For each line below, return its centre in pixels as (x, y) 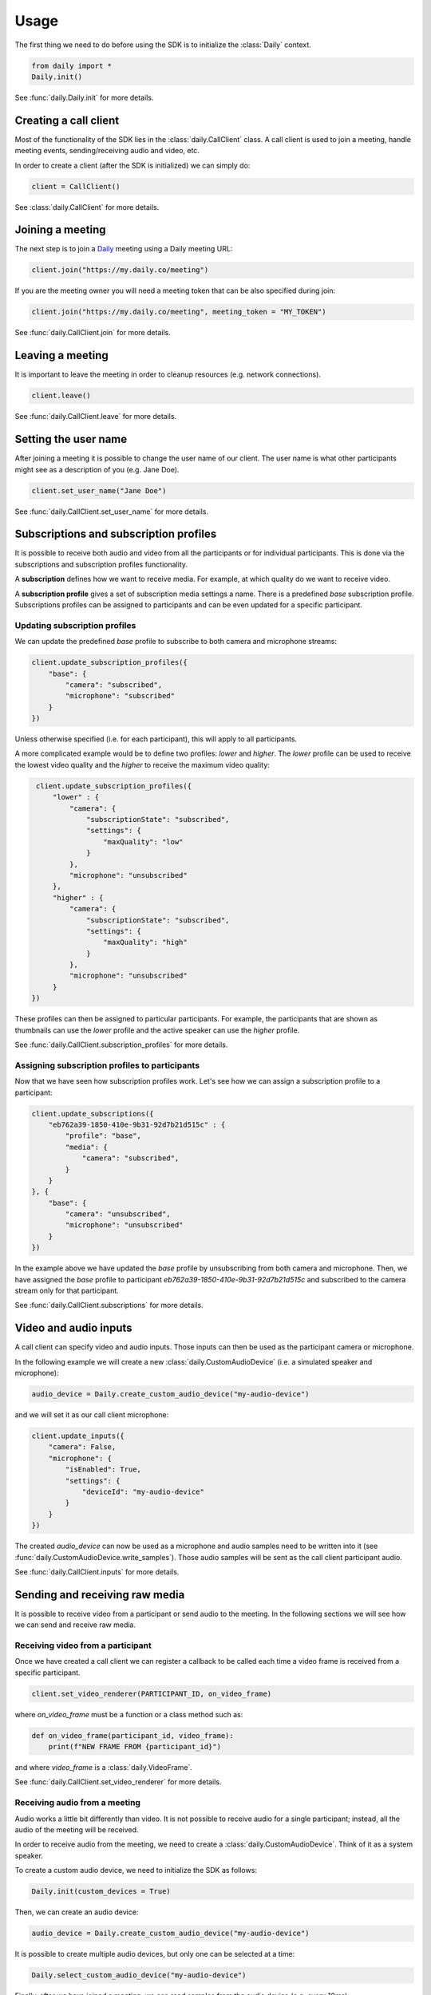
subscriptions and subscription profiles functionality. (101, 564)
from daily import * (71, 65)
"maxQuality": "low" (143, 841)
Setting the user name (71, 439)
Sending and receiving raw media (100, 1595)
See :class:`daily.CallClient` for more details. (87, 207)
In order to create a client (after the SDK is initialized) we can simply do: (132, 165)
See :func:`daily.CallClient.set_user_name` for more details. (112, 512)
